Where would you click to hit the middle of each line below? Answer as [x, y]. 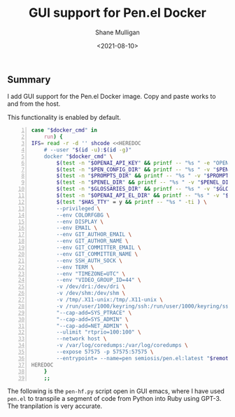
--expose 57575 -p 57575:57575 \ [105, 352]
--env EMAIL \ [77, 228]
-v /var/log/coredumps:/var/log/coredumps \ [122, 346]
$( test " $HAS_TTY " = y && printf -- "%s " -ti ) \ [132, 202]
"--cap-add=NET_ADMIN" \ [92, 326]
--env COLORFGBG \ [83, 215]
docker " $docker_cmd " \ [78, 156]
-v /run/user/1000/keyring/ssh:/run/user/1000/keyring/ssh [144, 306]
